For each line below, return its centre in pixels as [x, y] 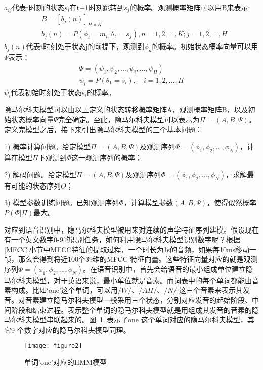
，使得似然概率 [232, 202]
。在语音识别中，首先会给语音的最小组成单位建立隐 [168, 269]
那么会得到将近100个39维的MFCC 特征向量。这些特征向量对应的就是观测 [138, 259]
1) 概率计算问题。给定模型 [48, 146]
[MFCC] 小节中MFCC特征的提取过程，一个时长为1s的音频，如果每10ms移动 [127, 249]
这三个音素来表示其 [211, 290]
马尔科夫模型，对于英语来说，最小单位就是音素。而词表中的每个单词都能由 [128, 280]
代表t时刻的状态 [38, 7]
